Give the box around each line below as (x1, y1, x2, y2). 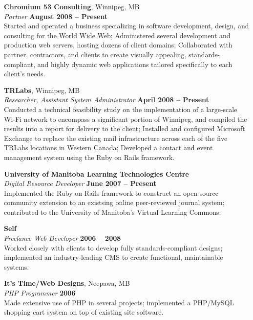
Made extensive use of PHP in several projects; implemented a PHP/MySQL (4, 297, 234, 307)
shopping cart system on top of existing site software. (4, 307, 164, 317)
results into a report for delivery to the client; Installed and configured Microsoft (4, 123, 245, 134)
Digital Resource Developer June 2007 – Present (4, 178, 157, 188)
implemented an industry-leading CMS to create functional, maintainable (4, 252, 223, 262)
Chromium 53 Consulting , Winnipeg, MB (4, 1, 140, 11)
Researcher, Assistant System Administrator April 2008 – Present (4, 94, 209, 105)
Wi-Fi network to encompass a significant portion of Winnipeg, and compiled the (4, 114, 247, 124)
